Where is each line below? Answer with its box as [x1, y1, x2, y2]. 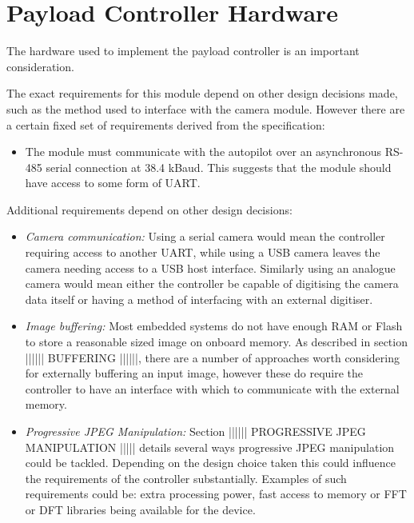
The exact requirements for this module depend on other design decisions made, [6, 85, 398, 102]
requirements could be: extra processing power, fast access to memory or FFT [25, 485, 407, 502]
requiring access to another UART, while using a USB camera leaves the [25, 244, 380, 261]
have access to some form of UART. [25, 174, 201, 191]
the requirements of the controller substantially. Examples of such [25, 469, 347, 486]
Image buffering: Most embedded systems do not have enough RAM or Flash [25, 317, 403, 334]
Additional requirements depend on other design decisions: [6, 201, 293, 218]
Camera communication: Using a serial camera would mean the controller [25, 228, 385, 245]
